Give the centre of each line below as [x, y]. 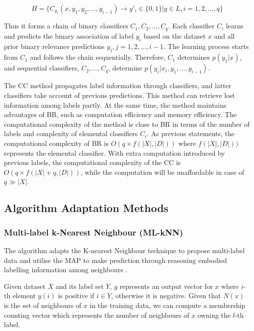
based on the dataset [175, 35]
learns [235, 26]
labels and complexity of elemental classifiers [71, 133]
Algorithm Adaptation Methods [86, 208]
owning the [214, 315]
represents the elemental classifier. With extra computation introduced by [115, 153]
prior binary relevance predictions [54, 46]
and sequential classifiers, [42, 68]
